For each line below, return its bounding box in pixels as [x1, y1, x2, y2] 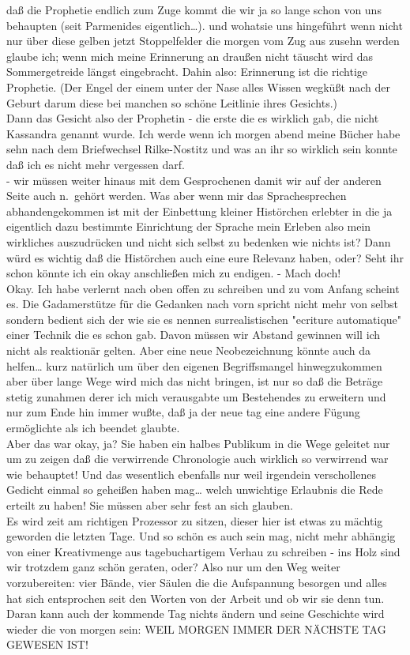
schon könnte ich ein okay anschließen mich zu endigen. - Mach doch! [6, 265, 341, 281]
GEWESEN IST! [6, 636, 88, 653]
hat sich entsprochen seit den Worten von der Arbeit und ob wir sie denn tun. [6, 589, 385, 606]
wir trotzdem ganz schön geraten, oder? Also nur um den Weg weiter [6, 559, 340, 575]
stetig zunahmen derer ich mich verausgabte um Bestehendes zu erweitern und [6, 388, 386, 405]
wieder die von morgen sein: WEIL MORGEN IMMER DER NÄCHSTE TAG [6, 620, 386, 637]
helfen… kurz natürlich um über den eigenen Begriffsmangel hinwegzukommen [6, 357, 382, 374]
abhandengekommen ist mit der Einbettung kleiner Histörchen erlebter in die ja [6, 202, 393, 219]
